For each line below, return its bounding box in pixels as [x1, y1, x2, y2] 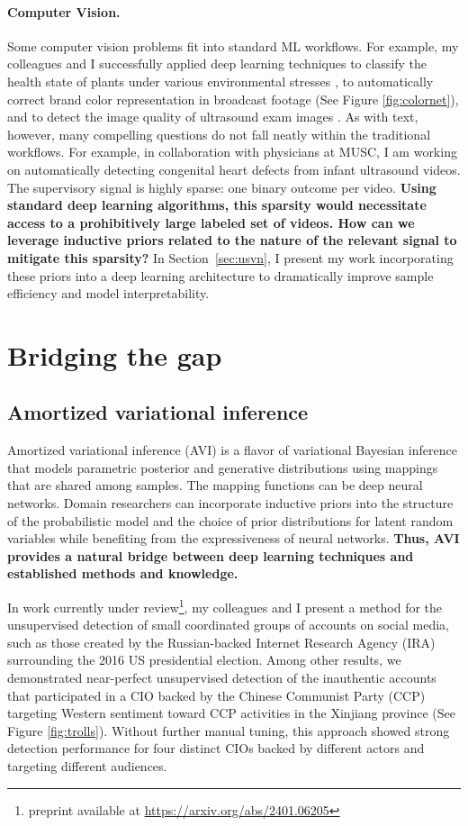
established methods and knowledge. [7, 564, 238, 583]
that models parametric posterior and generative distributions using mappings [7, 458, 438, 477]
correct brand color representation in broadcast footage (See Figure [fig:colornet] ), [7, 89, 459, 108]
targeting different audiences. [7, 757, 167, 776]
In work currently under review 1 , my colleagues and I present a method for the [7, 595, 443, 616]
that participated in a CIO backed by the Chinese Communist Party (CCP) [7, 685, 426, 704]
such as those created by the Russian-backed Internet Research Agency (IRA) [7, 632, 436, 651]
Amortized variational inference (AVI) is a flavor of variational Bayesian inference [7, 440, 457, 459]
